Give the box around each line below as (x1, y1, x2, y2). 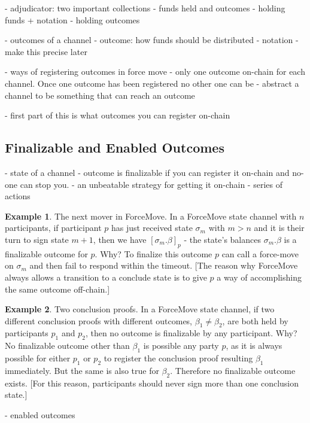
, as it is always (226, 339, 282, 352)
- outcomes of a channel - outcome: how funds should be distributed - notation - (5, 34, 299, 46)
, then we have (93, 233, 147, 245)
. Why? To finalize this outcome (95, 247, 212, 260)
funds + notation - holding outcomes (5, 13, 140, 26)
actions (5, 190, 31, 202)
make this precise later (5, 45, 87, 57)
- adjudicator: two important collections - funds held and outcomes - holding (5, 2, 285, 14)
